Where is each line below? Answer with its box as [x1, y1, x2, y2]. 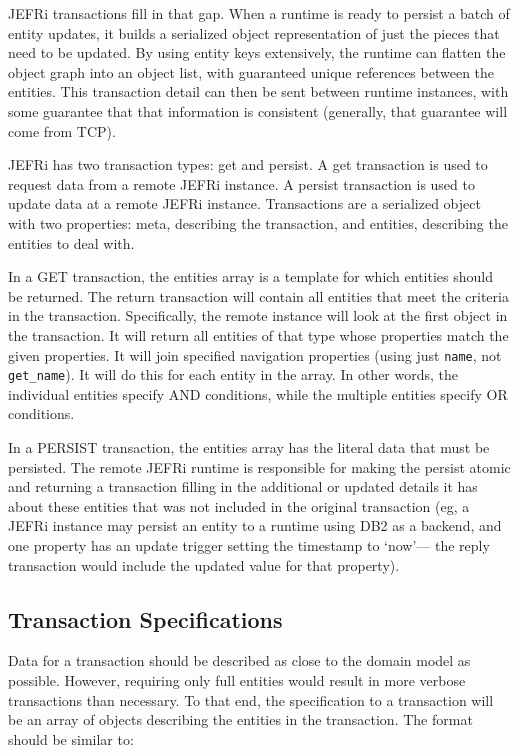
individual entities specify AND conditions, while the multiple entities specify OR [8, 383, 508, 404]
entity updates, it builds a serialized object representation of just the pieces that [8, 22, 500, 43]
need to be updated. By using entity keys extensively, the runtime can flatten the [8, 42, 506, 63]
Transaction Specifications [8, 603, 283, 634]
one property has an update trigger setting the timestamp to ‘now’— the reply [8, 534, 490, 555]
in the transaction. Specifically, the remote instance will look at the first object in [8, 305, 508, 326]
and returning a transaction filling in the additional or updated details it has [8, 476, 478, 497]
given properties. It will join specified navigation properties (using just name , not [8, 344, 502, 365]
